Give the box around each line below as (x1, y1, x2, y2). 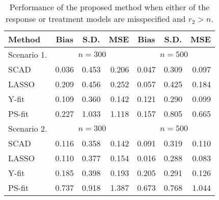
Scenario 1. (8, 48, 47, 60)
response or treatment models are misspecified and (5, 13, 186, 24)
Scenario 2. (8, 122, 47, 134)
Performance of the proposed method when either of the (9, 1, 210, 13)
